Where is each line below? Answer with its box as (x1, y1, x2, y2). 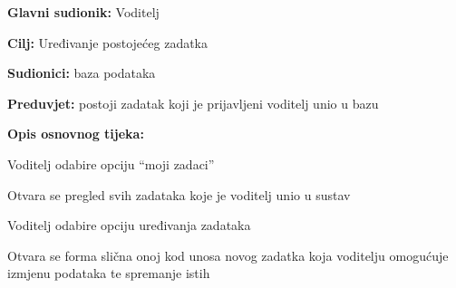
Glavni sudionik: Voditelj (7, 3, 160, 21)
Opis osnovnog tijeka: (7, 124, 144, 143)
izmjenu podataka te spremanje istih (7, 264, 210, 283)
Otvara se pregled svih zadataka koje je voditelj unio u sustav (7, 185, 351, 204)
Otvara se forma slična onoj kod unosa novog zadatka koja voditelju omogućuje (7, 245, 449, 264)
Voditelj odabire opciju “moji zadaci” (7, 154, 215, 173)
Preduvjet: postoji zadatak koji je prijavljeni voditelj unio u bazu (7, 93, 379, 112)
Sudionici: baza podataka (7, 63, 156, 82)
